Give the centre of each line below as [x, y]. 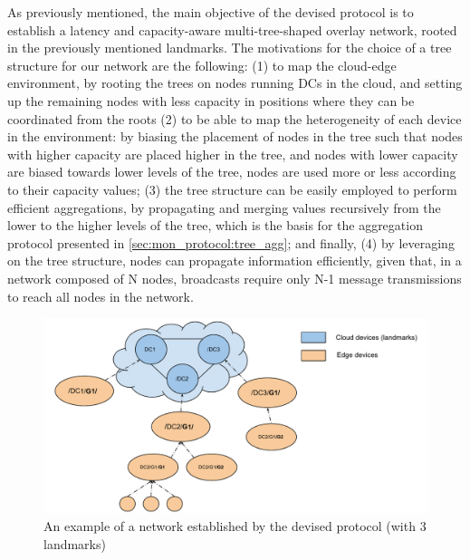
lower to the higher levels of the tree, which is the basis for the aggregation [215, 225]
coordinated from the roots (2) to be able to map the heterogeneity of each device [235, 118]
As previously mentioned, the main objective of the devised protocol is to [211, 12]
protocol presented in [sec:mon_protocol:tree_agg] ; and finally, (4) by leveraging [231, 242]
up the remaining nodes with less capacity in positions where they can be [211, 100]
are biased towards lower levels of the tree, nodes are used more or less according [232, 172]
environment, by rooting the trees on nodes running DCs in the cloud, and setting [235, 83]
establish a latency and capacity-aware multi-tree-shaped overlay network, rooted [232, 29]
